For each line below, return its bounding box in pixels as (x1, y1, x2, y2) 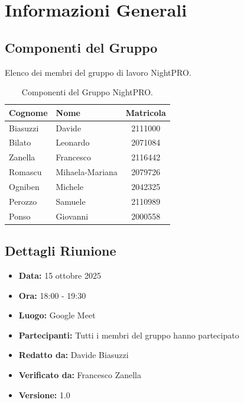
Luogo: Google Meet (18, 309, 96, 321)
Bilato (9, 136, 31, 149)
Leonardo (56, 136, 90, 149)
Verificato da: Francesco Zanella (18, 368, 142, 381)
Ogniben (9, 180, 40, 192)
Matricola (125, 106, 166, 118)
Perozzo (9, 195, 37, 207)
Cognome (9, 106, 48, 118)
